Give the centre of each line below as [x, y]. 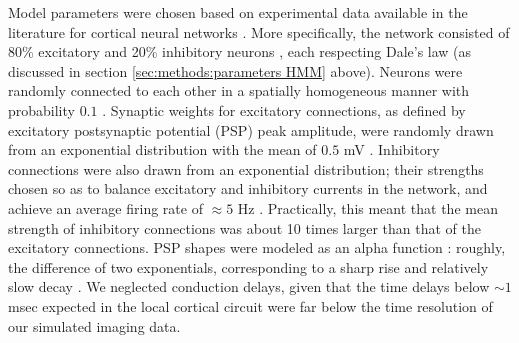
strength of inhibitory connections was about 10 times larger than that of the [244, 227]
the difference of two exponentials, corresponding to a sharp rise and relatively [248, 266]
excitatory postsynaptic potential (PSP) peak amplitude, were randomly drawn [251, 129]
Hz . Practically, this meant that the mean [367, 207]
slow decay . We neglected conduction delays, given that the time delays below [249, 286]
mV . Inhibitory [391, 149]
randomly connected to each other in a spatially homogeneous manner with [239, 90]
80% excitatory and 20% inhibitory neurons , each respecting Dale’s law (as [240, 51]
